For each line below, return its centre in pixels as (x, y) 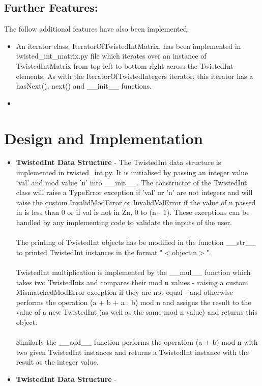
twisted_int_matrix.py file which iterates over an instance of (111, 56)
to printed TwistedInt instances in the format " (89, 252)
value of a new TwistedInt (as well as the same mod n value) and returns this (137, 312)
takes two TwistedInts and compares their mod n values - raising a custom (132, 282)
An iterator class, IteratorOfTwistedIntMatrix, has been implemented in (128, 46)
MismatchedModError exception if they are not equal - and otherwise (124, 292)
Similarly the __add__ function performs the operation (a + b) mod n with (137, 342)
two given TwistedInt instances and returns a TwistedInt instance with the (132, 352)
